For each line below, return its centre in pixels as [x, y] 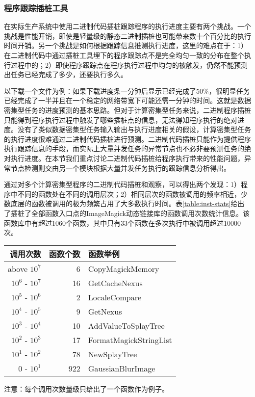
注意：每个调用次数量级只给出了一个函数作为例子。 [86, 388]
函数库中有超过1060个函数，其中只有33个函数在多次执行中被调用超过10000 [122, 223]
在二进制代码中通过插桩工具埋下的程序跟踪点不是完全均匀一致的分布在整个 [124, 55]
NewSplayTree [113, 354]
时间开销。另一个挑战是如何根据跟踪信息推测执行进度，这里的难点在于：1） [126, 45]
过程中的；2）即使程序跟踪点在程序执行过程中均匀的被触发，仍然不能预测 [129, 65]
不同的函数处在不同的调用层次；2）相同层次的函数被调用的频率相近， [129, 194]
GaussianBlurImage [122, 368]
